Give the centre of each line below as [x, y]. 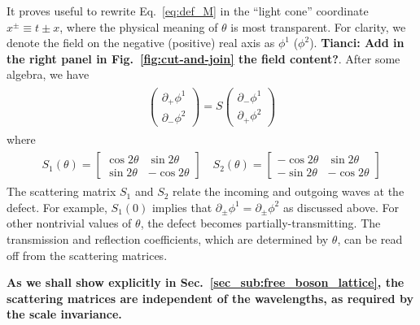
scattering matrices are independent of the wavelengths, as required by [210, 298]
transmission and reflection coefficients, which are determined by [168, 239]
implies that [182, 207]
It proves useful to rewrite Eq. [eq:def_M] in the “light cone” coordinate [188, 11]
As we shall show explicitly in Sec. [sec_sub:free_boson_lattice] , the [206, 282]
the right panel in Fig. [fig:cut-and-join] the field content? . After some [203, 58]
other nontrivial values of [69, 223]
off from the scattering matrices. [87, 255]
